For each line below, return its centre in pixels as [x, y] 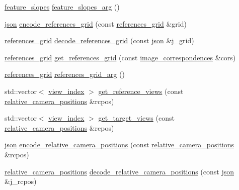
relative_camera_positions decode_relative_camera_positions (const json [120, 171]
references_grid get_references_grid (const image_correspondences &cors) [120, 57]
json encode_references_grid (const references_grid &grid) [96, 23]
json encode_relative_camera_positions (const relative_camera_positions [120, 145]
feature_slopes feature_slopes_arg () [62, 7]
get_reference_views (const [141, 91]
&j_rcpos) [21, 181]
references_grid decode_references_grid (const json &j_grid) [99, 40]
